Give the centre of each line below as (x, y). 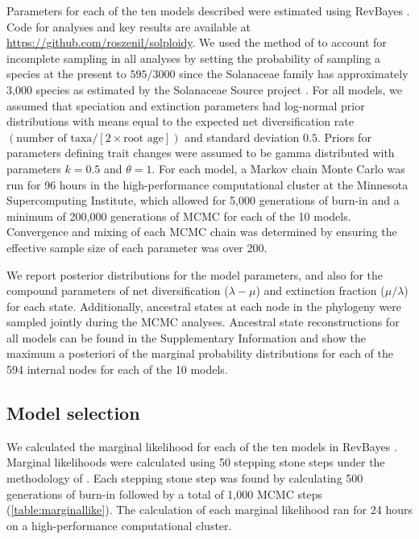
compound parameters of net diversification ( (118, 290)
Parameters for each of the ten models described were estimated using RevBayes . (208, 10)
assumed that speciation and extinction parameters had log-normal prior (186, 105)
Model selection (73, 413)
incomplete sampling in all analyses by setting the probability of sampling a (194, 58)
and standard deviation (242, 137)
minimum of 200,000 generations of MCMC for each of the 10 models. (179, 216)
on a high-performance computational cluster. (119, 525)
